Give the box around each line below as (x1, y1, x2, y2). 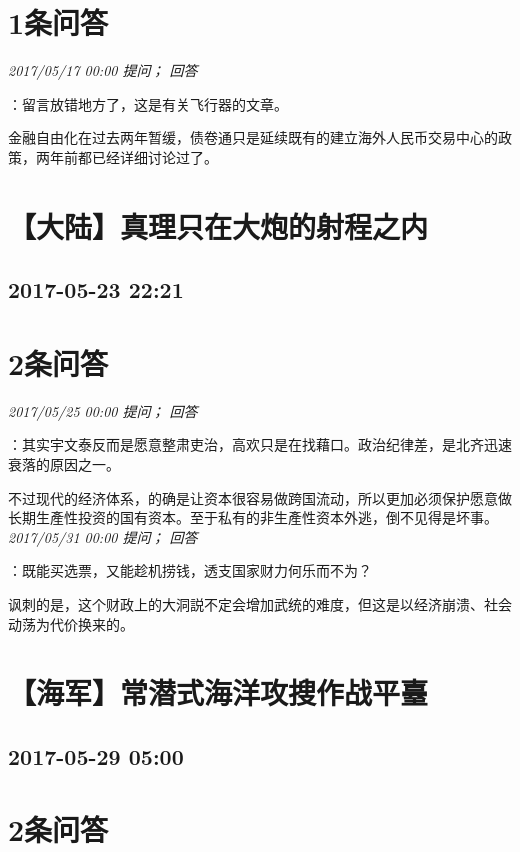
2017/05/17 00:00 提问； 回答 (8, 60, 198, 81)
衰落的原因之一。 (8, 453, 120, 474)
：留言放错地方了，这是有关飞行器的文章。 (8, 93, 288, 114)
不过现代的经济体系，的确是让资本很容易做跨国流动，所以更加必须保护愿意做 (8, 487, 512, 508)
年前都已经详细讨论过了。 (49, 146, 218, 167)
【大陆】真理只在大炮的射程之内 (8, 205, 429, 246)
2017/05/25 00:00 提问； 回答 (8, 400, 198, 421)
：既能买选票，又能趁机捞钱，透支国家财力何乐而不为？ (8, 560, 372, 581)
